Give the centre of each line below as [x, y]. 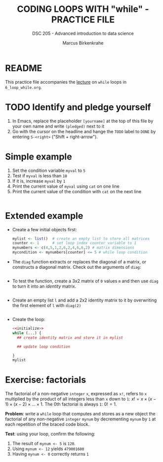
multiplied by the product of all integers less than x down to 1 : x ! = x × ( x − [81, 399]
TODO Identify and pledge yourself [78, 107]
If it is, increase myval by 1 [39, 181]
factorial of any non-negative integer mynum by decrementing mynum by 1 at [81, 419]
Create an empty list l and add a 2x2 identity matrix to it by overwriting [84, 300]
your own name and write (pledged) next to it [58, 126]
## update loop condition [43, 347]
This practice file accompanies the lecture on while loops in [66, 82]
